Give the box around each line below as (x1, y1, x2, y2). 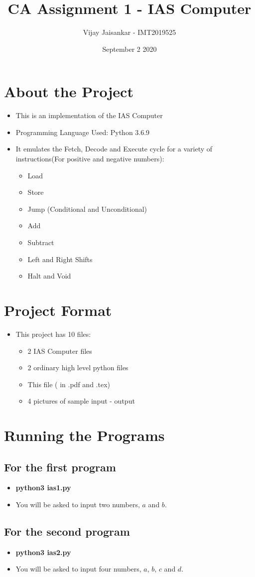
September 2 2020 (102, 43, 157, 54)
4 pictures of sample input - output (27, 396, 135, 406)
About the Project (4, 81, 133, 102)
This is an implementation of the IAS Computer (15, 110, 163, 121)
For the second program (4, 524, 130, 539)
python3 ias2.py (15, 547, 71, 557)
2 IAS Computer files (27, 345, 92, 356)
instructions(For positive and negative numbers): (15, 153, 164, 164)
